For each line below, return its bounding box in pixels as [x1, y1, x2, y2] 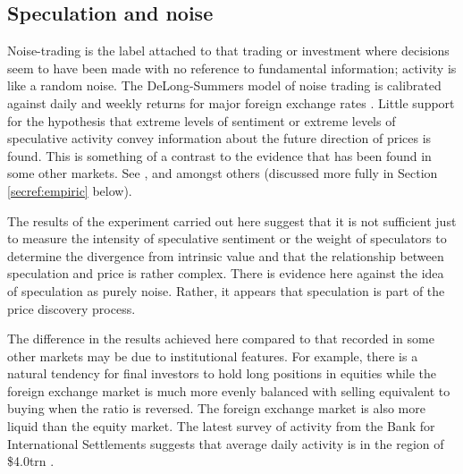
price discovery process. [7, 299, 136, 317]
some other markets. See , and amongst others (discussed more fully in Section [7, 164, 438, 182]
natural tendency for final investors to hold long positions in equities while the [7, 364, 437, 383]
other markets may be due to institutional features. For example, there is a [7, 346, 418, 365]
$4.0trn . [7, 452, 55, 470]
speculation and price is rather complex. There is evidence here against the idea [7, 264, 444, 283]
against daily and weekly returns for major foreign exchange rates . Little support [7, 93, 455, 112]
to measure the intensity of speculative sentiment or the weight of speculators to [7, 229, 447, 248]
